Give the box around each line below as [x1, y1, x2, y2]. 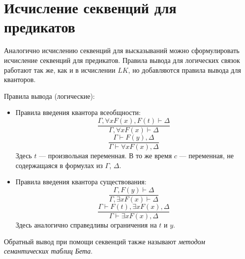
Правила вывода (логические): [4, 90, 95, 101]
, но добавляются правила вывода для [128, 64, 241, 75]
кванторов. [4, 74, 36, 85]
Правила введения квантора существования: [15, 176, 147, 187]
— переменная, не [179, 150, 234, 160]
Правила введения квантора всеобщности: [15, 107, 141, 117]
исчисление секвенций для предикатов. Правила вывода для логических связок [4, 55, 240, 65]
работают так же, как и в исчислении [4, 64, 116, 75]
